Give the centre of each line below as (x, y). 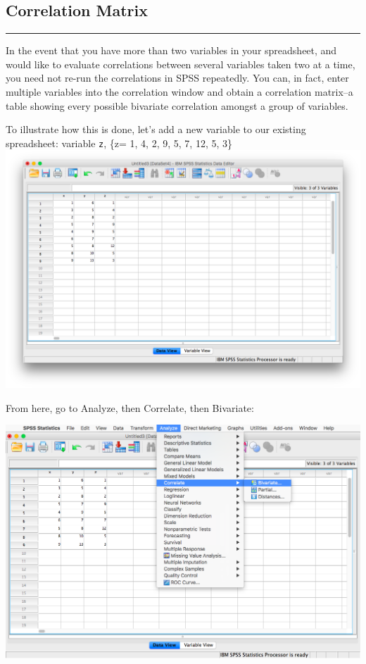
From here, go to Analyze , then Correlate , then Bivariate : (130, 407)
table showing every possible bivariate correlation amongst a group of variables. (177, 105)
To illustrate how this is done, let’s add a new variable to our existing (156, 129)
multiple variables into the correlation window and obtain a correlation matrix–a (179, 91)
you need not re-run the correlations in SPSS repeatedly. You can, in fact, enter (177, 78)
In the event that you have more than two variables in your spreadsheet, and (171, 50)
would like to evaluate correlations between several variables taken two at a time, (181, 64)
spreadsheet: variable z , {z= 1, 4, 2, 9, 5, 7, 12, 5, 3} (119, 143)
